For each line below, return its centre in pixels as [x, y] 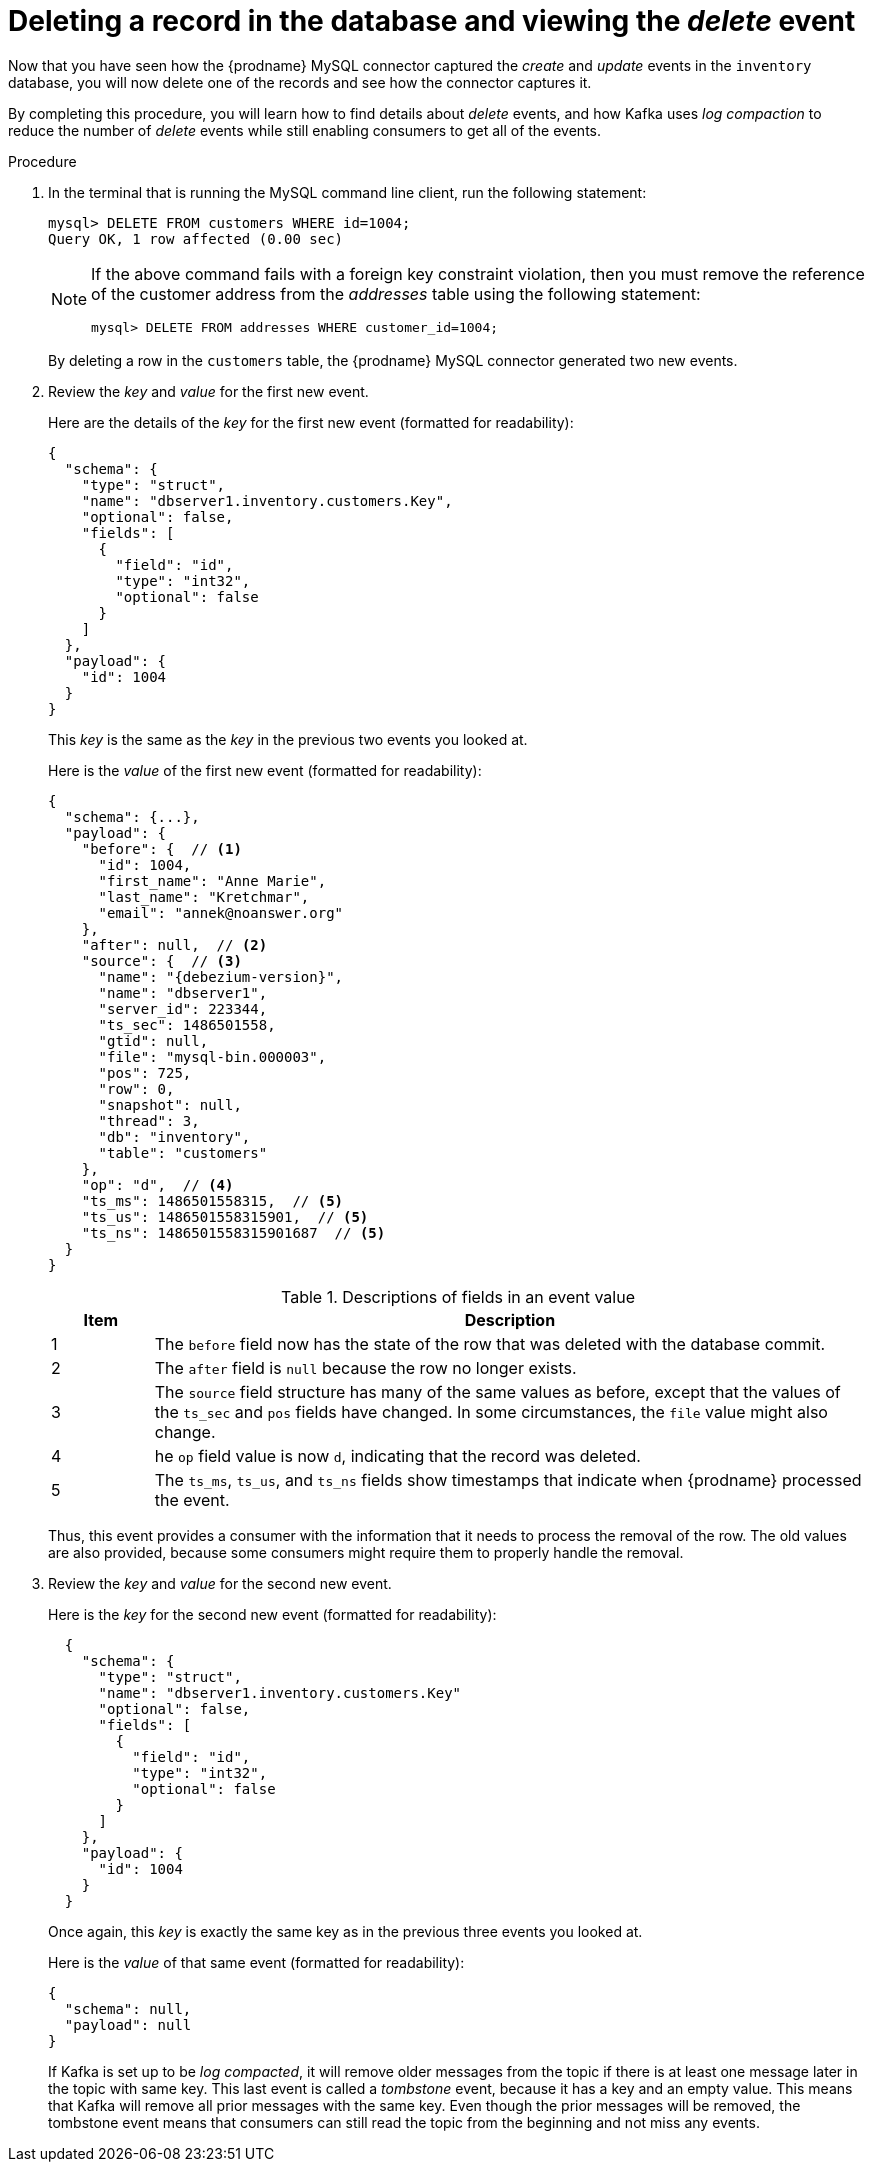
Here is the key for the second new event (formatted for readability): [272, 1614]
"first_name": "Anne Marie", [212, 880]
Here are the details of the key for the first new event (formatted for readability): [311, 422]
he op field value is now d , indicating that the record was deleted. [397, 1455]
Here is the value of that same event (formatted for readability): [256, 1962]
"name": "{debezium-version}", [221, 976]
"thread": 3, [149, 1120]
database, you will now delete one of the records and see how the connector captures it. [300, 82]
